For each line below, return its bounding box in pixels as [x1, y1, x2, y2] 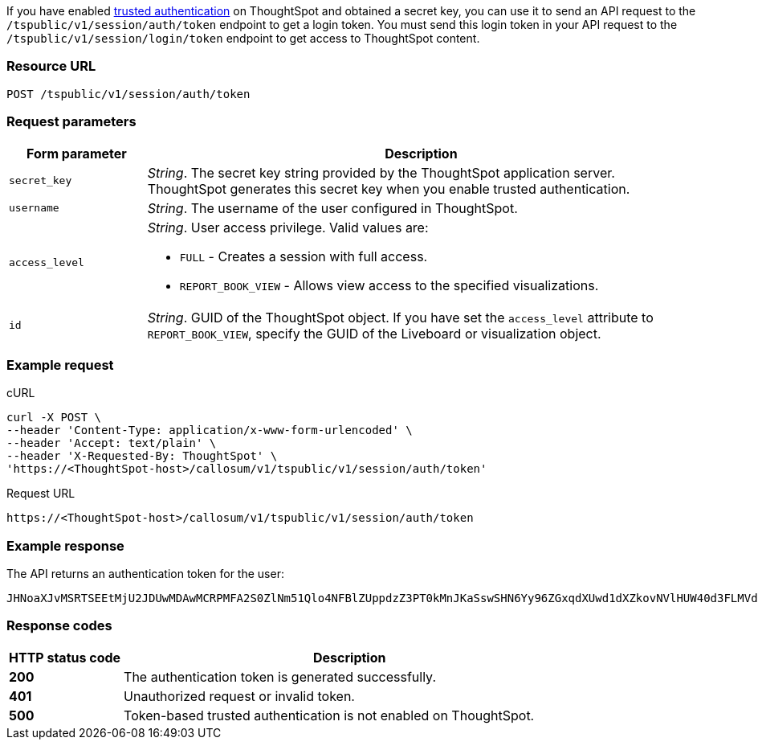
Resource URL [6, 58, 96, 75]
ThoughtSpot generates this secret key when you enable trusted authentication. [147, 180, 630, 197]
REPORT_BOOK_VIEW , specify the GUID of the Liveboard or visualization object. [147, 325, 601, 342]
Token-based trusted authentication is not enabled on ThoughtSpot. [124, 707, 535, 723]
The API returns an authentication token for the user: [6, 567, 284, 580]
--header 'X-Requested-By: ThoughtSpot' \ [6, 449, 278, 463]
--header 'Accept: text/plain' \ [6, 437, 217, 450]
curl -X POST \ [6, 411, 102, 424]
